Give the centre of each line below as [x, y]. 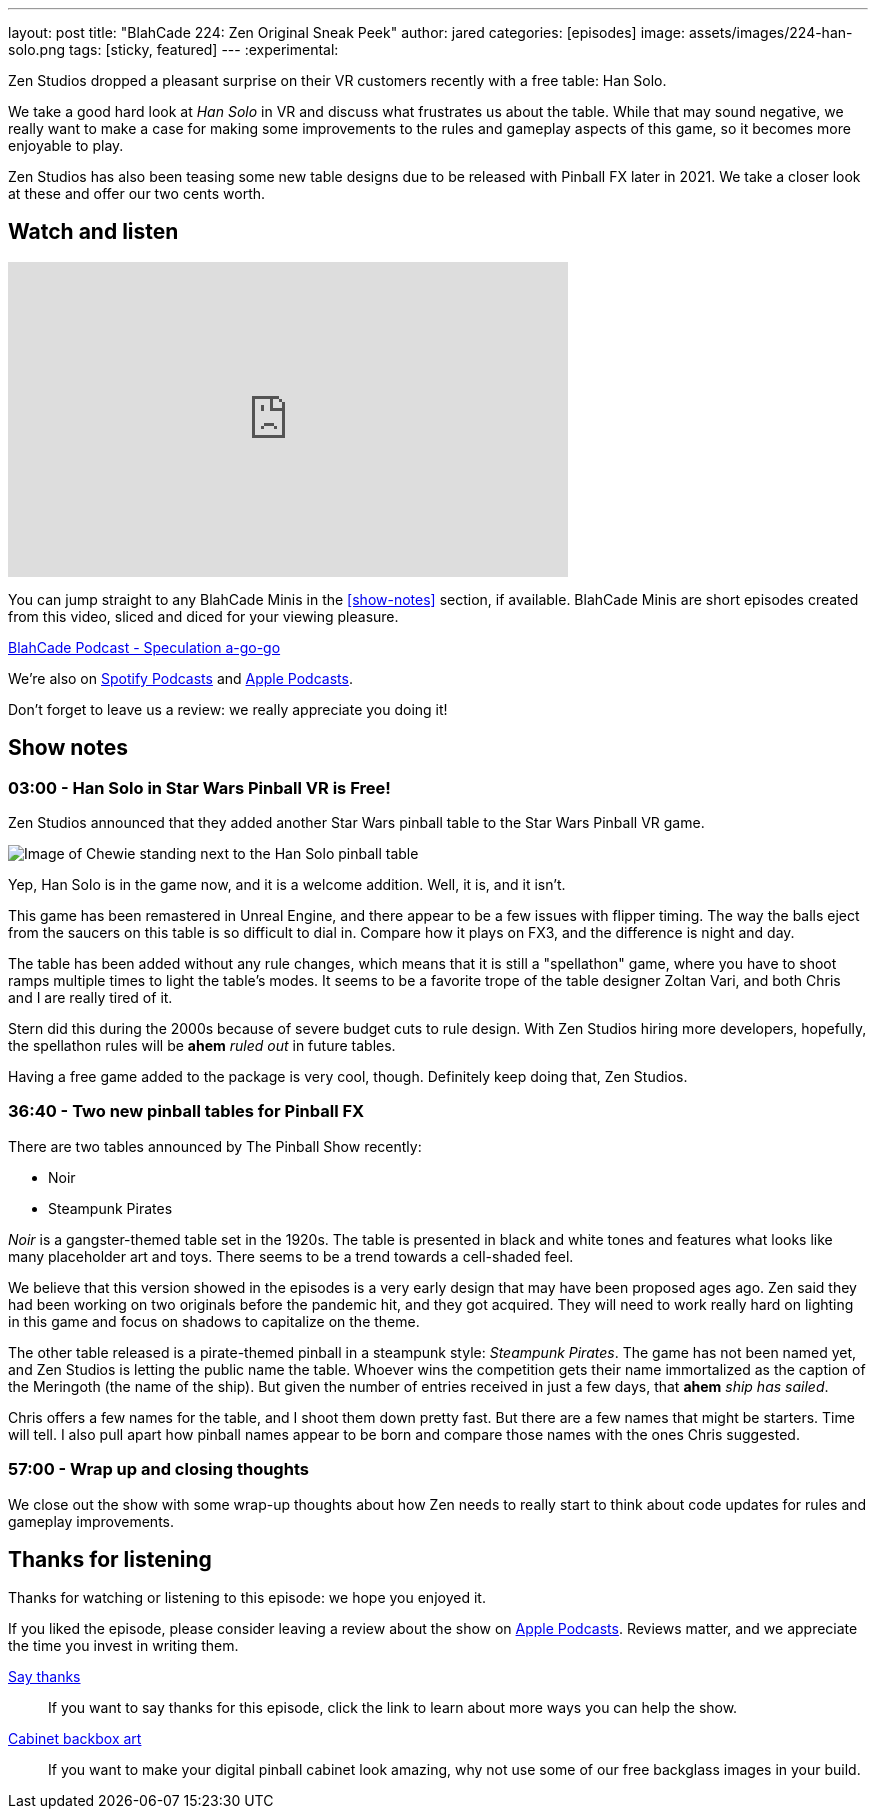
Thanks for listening [110, 1559]
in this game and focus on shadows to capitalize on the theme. [214, 1321]
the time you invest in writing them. [123, 1646]
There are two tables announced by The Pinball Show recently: [215, 1146]
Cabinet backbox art [75, 1739]
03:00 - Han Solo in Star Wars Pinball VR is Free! [199, 787]
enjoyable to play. [66, 145]
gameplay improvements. [91, 1521]
